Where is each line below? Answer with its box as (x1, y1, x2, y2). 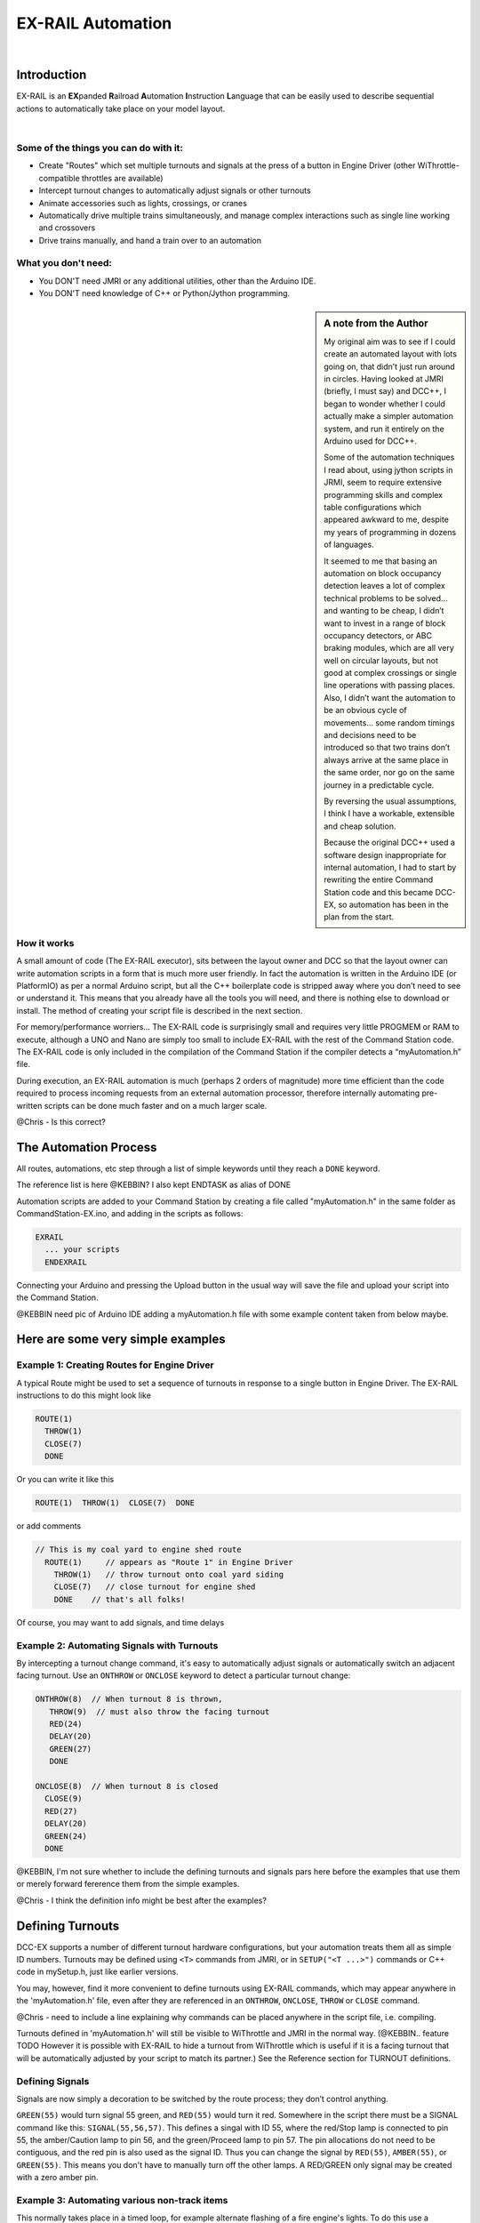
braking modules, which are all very (324, 643, 455, 654)
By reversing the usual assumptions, (324, 796, 457, 807)
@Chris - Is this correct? (16, 1116, 107, 1127)
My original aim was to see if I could (324, 336, 456, 347)
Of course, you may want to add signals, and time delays (16, 1617, 225, 1627)
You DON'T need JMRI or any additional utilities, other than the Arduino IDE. (38, 276, 316, 286)
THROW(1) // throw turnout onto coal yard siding (53, 1569, 284, 1579)
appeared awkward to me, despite (324, 514, 449, 525)
